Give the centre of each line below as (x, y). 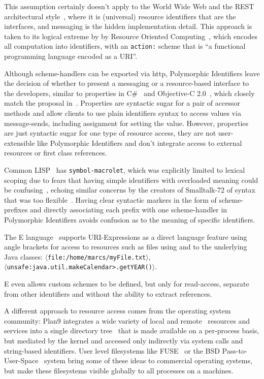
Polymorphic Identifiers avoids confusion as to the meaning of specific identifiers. (130, 219)
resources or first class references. (56, 153)
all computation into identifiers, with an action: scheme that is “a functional (125, 46)
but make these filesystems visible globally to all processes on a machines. (119, 370)
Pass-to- (235, 350)
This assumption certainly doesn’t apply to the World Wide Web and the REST (129, 6)
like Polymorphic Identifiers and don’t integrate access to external (140, 143)
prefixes (16, 210)
